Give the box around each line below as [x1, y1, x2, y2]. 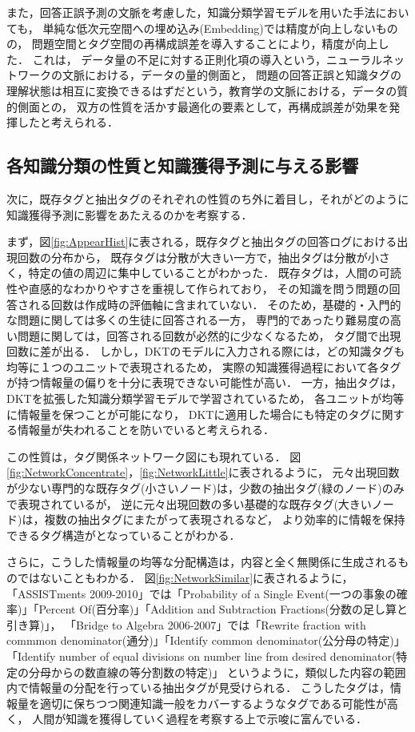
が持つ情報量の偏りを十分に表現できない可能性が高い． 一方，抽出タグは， [6, 374, 402, 391]
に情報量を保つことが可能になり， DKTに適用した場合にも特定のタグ [6, 405, 371, 422]
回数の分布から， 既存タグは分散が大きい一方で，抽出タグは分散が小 [17, 248, 379, 265]
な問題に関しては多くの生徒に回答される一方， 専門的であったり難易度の [6, 312, 390, 328]
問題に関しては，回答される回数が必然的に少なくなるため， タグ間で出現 [17, 327, 401, 344]
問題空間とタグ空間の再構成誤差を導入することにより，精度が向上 [31, 35, 378, 52]
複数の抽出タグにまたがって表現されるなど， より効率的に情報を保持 [44, 511, 405, 528]
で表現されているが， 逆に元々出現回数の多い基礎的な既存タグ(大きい [6, 495, 372, 512]
